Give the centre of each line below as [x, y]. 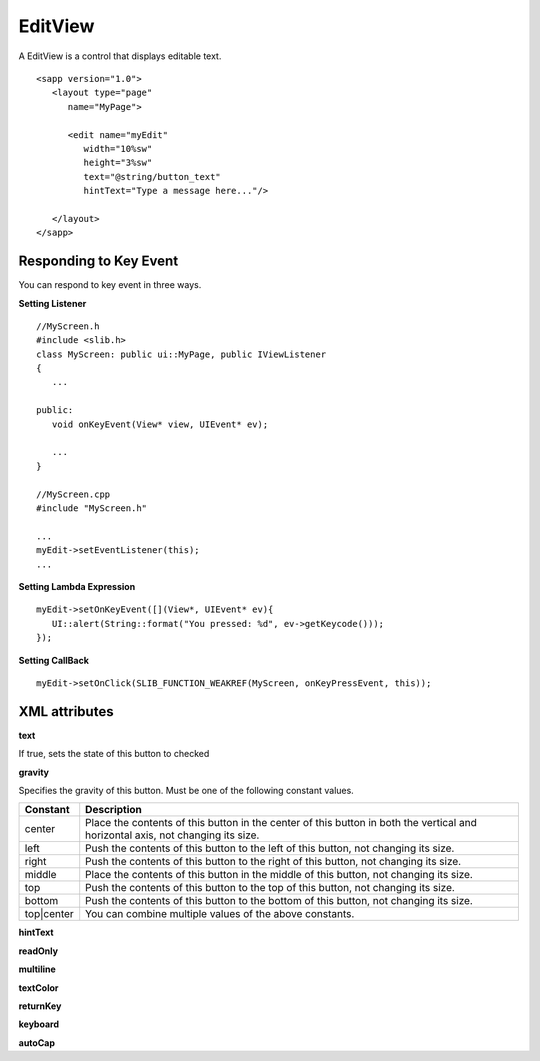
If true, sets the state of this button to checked [114, 754]
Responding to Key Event [98, 261]
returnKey [40, 1006]
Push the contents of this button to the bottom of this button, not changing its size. [279, 901]
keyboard [39, 1024]
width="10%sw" [118, 148]
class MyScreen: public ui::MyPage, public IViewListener [181, 354]
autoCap [36, 1042]
